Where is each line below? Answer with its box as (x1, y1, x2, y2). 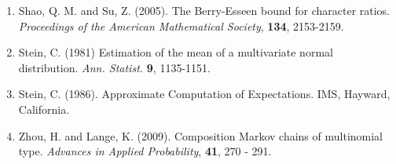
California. (18, 100, 70, 117)
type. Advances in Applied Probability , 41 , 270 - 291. (18, 143, 272, 159)
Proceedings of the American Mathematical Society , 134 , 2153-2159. (18, 17, 344, 34)
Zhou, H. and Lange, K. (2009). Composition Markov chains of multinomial (18, 127, 383, 144)
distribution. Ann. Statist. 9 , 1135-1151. (18, 59, 211, 75)
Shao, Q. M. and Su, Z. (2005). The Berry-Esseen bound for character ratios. (18, 2, 390, 18)
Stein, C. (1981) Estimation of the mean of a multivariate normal (18, 44, 333, 60)
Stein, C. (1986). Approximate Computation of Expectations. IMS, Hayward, (18, 86, 390, 102)
